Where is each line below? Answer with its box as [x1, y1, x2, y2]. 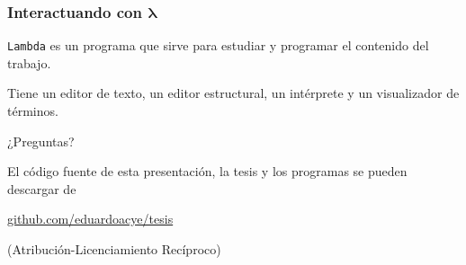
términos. [7, 102, 58, 120]
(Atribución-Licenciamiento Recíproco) [7, 240, 221, 259]
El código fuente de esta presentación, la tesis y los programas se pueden [7, 162, 408, 181]
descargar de [7, 179, 76, 198]
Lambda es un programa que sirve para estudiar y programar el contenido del [7, 36, 429, 55]
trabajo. [7, 53, 51, 72]
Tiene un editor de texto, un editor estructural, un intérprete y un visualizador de [7, 84, 460, 102]
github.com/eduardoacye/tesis [7, 209, 174, 228]
